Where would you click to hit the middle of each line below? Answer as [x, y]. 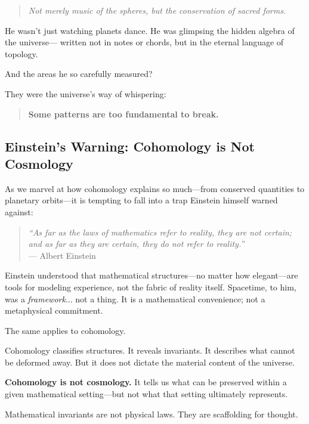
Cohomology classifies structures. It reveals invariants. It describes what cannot [150, 350]
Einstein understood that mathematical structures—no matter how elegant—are [152, 275]
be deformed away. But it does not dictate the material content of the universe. [150, 362]
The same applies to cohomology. [65, 330]
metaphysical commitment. [54, 310]
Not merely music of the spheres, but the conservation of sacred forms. [157, 10]
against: [19, 211]
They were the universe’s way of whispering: [86, 93]
